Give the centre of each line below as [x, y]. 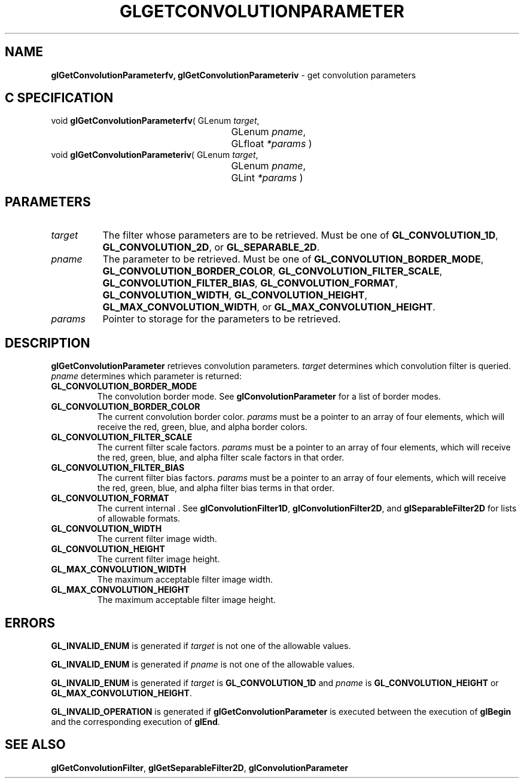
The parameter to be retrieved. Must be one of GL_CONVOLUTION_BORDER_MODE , [293, 259]
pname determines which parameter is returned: [146, 376]
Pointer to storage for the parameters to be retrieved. [222, 319]
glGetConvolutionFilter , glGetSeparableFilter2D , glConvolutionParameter [200, 767]
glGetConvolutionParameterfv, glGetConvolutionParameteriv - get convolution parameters [234, 75]
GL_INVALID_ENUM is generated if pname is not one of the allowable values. [203, 664]
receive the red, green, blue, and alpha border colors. [202, 427]
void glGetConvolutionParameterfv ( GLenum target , [155, 121]
